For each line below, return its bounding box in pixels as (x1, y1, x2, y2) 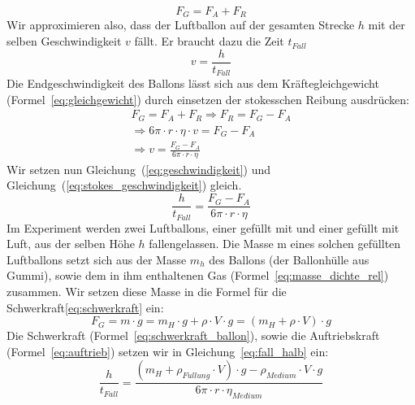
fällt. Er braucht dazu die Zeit (134, 33, 284, 50)
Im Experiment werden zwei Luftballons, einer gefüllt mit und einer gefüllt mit (6, 219, 400, 236)
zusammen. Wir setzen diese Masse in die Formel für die (6, 282, 287, 299)
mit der (368, 16, 405, 33)
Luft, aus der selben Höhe (6, 235, 135, 252)
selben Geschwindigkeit (6, 33, 122, 50)
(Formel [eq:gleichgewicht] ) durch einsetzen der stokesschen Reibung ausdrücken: (6, 90, 409, 107)
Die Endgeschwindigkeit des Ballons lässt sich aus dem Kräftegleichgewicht (6, 75, 379, 92)
